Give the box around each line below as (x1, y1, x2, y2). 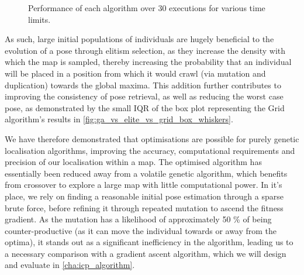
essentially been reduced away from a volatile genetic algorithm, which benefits (5, 167, 288, 179)
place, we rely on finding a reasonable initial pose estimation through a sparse (5, 190, 284, 202)
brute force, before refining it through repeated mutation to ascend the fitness (5, 201, 284, 214)
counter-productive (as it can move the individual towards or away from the (5, 224, 277, 236)
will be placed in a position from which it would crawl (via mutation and (5, 67, 266, 79)
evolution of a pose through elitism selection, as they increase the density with (5, 44, 286, 56)
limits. (28, 13, 51, 25)
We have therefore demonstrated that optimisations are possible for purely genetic (5, 132, 299, 145)
